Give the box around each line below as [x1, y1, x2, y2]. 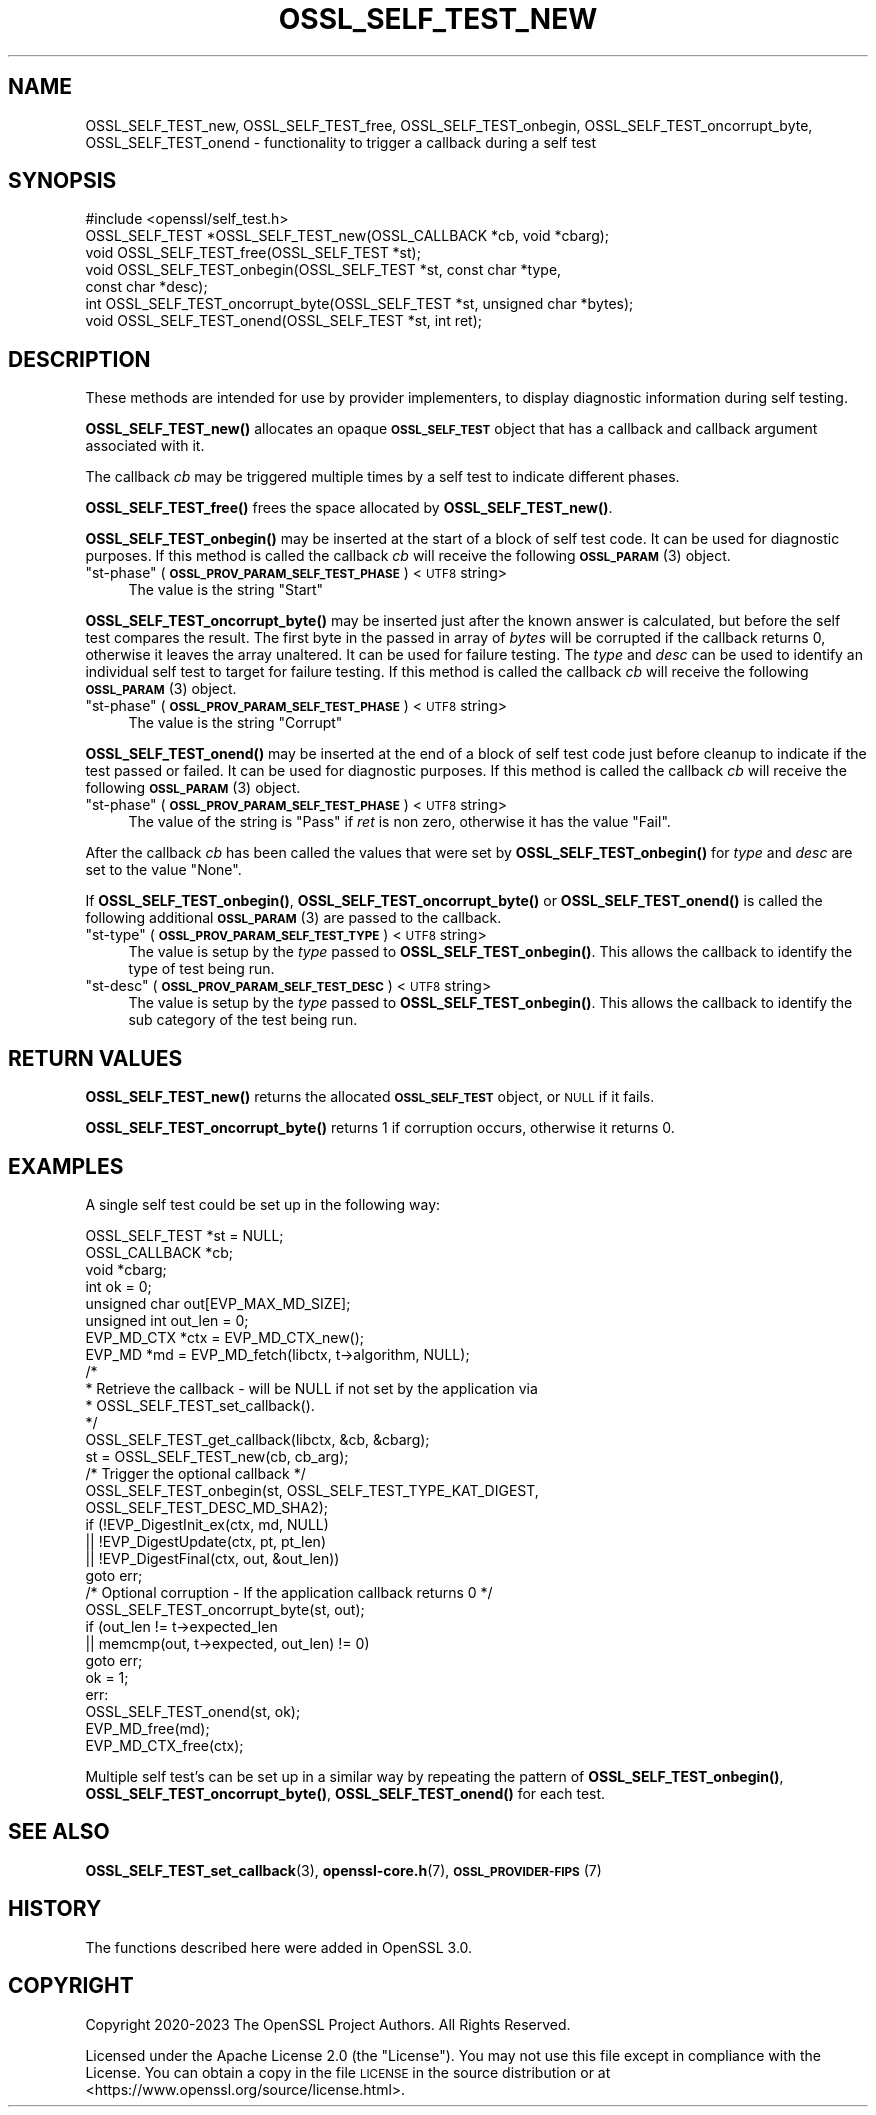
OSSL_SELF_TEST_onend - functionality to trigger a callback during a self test [85, 133, 597, 151]
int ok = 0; [85, 1277, 152, 1295]
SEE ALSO [8, 1819, 110, 1845]
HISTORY [8, 1896, 102, 1922]
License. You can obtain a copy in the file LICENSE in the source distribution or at [85, 2063, 611, 2081]
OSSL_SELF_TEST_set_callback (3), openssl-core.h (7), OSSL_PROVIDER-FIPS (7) [85, 1861, 602, 1879]
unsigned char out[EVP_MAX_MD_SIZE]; [85, 1294, 351, 1312]
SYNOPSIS [8, 168, 117, 194]
